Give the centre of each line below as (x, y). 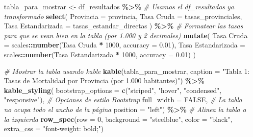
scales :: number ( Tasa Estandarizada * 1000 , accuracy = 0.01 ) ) (100, 54)
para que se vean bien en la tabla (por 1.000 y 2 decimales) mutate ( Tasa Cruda (126, 35)
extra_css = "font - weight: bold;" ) (54, 128)
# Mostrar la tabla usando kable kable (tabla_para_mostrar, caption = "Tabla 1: (127, 71)
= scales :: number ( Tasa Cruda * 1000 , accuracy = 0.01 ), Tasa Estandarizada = (125, 45)
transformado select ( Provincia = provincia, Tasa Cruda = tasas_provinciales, (123, 16)
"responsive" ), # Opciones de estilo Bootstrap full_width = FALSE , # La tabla (123, 100)
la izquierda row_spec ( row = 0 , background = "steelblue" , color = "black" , (118, 119)
